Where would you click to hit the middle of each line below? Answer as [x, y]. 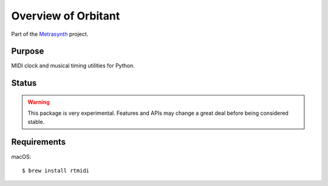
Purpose [28, 51]
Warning [39, 102]
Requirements [39, 142]
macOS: [21, 157]
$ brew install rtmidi [56, 170]
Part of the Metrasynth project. [50, 34]
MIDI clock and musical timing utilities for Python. [73, 66]
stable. [36, 122]
